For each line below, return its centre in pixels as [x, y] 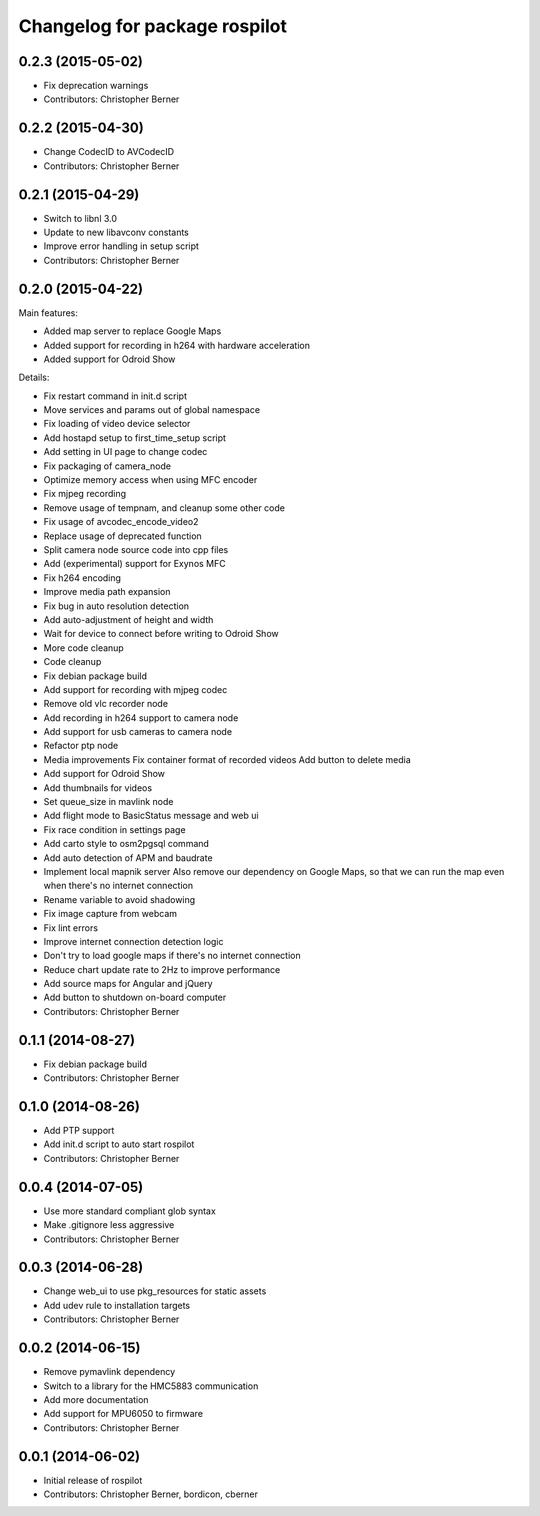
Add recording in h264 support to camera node [141, 717]
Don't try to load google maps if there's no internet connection [172, 956]
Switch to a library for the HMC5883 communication [151, 1386]
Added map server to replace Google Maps [132, 331]
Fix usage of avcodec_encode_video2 [121, 522]
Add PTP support [79, 1131]
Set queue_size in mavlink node [108, 802]
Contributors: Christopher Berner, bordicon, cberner [151, 1494]
